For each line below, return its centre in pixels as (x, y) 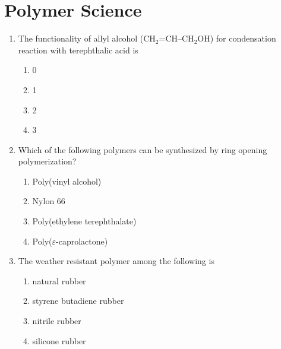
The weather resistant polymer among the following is (116, 261)
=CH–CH (176, 38)
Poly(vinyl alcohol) (67, 181)
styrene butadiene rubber (78, 301)
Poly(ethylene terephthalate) (84, 221)
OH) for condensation (237, 38)
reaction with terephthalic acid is (78, 50)
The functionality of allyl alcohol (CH (87, 38)
